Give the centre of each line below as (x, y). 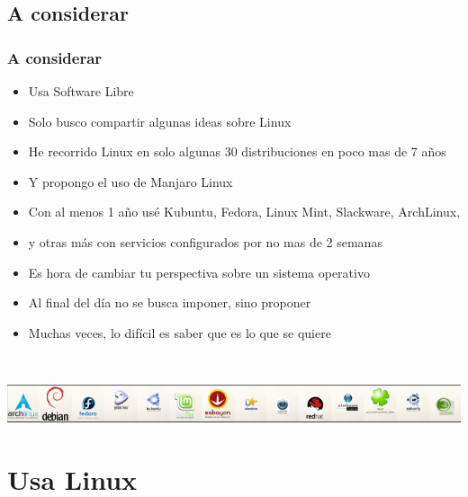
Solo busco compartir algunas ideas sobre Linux (160, 121)
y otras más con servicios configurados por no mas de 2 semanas (205, 241)
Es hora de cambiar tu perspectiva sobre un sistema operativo (199, 272)
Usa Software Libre (81, 91)
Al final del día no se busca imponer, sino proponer (170, 302)
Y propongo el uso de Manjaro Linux (130, 181)
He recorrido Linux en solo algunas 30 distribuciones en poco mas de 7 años (237, 151)
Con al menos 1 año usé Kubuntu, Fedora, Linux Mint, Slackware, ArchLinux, (244, 212)
